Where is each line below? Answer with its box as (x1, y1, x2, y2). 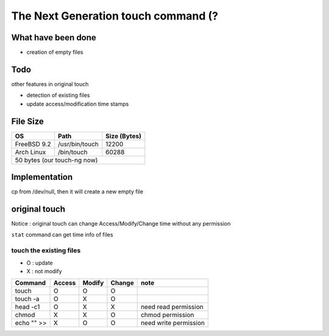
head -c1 (15, 302, 40, 311)
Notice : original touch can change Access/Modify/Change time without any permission (11, 220, 231, 227)
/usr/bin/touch (58, 140, 99, 148)
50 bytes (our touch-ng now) (15, 155, 98, 164)
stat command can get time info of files (11, 231, 113, 238)
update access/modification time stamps (26, 100, 129, 107)
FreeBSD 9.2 (15, 140, 51, 148)
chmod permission (140, 311, 194, 320)
